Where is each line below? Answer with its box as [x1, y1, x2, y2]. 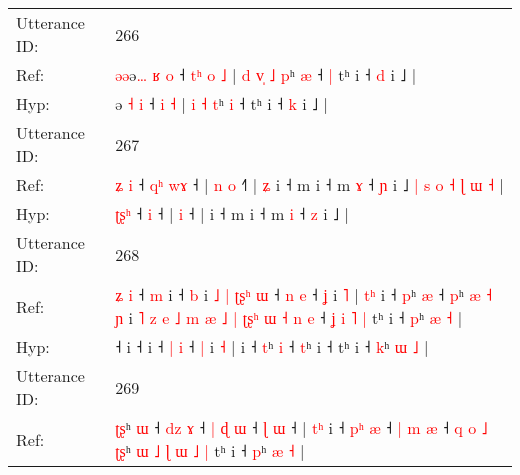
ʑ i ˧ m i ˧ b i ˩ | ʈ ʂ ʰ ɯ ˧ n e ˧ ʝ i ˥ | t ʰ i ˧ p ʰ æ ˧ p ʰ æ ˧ [115, 283, 493, 306]
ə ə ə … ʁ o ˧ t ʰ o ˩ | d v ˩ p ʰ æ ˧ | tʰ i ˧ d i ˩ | [115, 63, 417, 86]
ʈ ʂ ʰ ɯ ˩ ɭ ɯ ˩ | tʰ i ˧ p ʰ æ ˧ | [115, 439, 305, 462]
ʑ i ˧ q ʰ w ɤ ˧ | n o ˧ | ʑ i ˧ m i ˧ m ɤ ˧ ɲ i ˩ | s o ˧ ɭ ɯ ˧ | [115, 173, 504, 196]
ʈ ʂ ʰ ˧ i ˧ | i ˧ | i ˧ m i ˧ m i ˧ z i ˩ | [115, 202, 349, 225]
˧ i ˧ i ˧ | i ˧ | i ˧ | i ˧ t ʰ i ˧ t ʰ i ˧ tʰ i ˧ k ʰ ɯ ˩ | [115, 335, 429, 358]
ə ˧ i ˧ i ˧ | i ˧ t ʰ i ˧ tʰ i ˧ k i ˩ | [115, 92, 328, 115]
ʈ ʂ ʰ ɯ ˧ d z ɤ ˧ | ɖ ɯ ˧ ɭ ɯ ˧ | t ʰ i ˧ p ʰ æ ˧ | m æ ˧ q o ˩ [115, 416, 488, 439]
